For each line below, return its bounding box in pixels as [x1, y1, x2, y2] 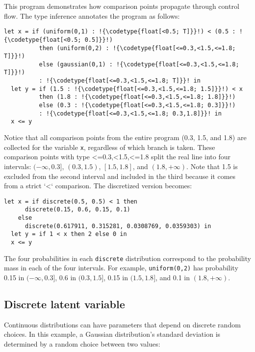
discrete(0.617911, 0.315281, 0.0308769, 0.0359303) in [25, 222, 211, 230]
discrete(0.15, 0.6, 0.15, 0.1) [25, 206, 130, 213]
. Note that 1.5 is [186, 161, 238, 171]
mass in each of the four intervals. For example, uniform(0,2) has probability [4, 263, 238, 273]
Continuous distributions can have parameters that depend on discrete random [4, 319, 241, 329]
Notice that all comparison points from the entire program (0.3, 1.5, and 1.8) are [4, 132, 247, 143]
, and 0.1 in [155, 272, 190, 282]
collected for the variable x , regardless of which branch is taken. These [4, 142, 215, 152]
